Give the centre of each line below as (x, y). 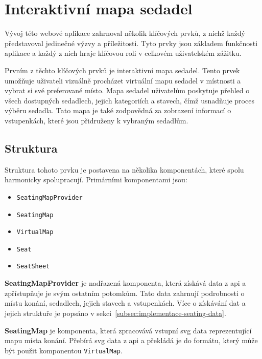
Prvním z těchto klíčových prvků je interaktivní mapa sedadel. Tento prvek (122, 70)
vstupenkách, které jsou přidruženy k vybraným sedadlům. (97, 120)
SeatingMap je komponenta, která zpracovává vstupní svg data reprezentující (128, 330)
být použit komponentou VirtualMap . (64, 350)
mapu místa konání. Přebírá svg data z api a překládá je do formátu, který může (131, 340)
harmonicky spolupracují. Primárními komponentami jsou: (96, 179)
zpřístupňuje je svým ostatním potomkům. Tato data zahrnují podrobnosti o (125, 293)
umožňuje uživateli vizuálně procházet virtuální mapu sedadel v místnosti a (123, 80)
